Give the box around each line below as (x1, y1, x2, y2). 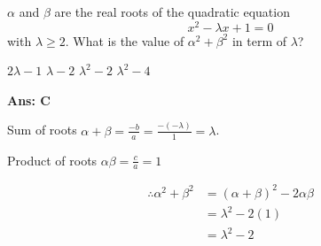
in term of (231, 31, 287, 50)
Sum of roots (7, 120, 77, 139)
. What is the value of (65, 31, 184, 50)
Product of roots (7, 150, 98, 169)
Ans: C (7, 90, 51, 109)
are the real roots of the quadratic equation (54, 3, 290, 20)
